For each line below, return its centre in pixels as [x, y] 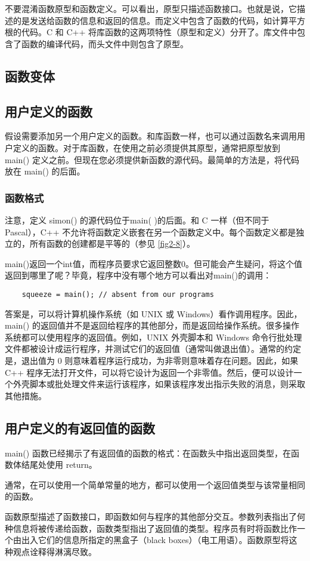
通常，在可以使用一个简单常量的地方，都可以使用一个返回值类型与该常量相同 [155, 484]
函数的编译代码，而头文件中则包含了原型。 [105, 43]
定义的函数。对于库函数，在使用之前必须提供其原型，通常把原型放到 [146, 147]
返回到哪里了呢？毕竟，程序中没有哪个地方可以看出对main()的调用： [138, 275]
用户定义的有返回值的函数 [80, 427]
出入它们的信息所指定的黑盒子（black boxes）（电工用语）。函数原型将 [155, 540]
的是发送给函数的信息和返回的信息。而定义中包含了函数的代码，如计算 [151, 20]
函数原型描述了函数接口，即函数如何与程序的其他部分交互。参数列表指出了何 [155, 516]
